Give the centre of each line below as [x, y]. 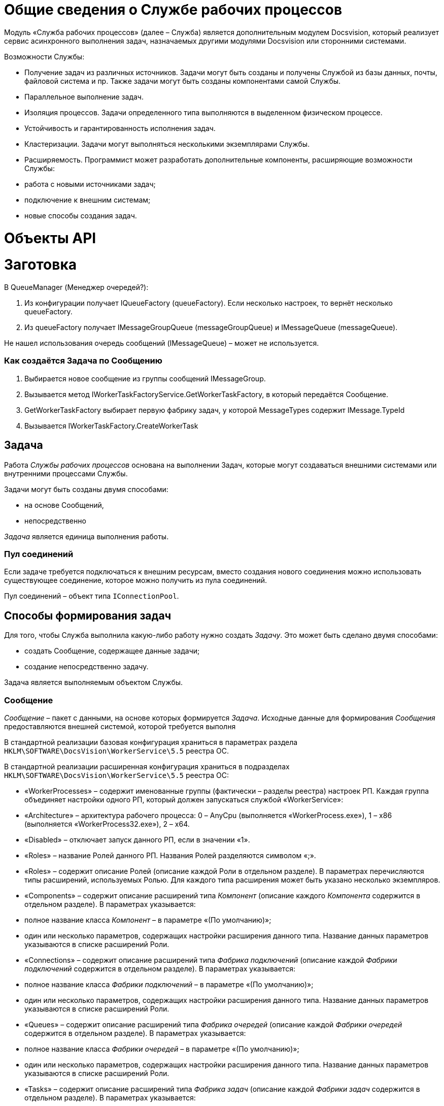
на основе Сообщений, [64, 505]
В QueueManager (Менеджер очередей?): [76, 287]
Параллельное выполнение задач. [84, 96]
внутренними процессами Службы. [66, 473]
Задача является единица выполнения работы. [87, 536]
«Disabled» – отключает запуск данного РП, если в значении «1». [137, 839]
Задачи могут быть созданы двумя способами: [86, 489]
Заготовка [40, 265]
